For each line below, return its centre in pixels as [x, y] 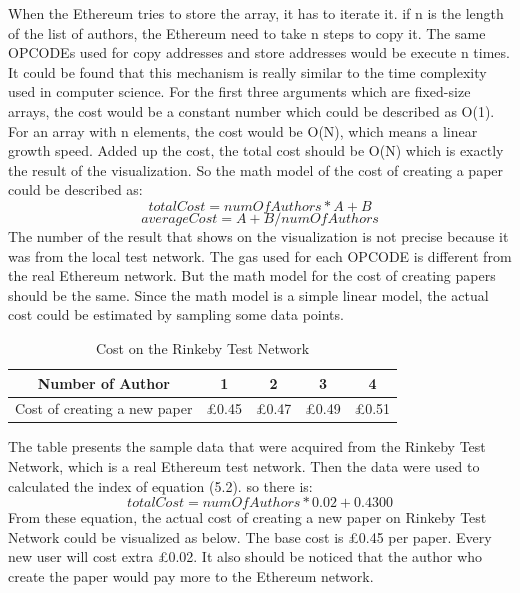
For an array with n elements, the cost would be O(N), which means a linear [243, 130]
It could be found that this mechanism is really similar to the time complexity [247, 71]
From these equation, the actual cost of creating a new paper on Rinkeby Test [247, 517]
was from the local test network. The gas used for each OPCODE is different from [260, 255]
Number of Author [103, 382]
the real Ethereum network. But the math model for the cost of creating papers [252, 275]
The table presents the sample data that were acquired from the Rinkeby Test [247, 446]
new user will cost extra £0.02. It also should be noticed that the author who [245, 556]
